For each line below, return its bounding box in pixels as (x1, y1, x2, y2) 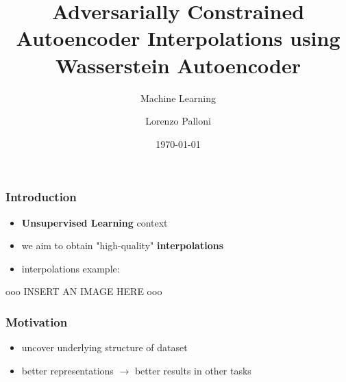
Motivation (5, 313, 68, 330)
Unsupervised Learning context (21, 215, 168, 229)
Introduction (5, 188, 77, 205)
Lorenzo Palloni (145, 114, 211, 128)
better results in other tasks (134, 363, 251, 377)
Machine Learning (140, 90, 216, 105)
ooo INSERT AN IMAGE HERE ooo (5, 284, 162, 298)
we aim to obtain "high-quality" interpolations (21, 238, 224, 253)
